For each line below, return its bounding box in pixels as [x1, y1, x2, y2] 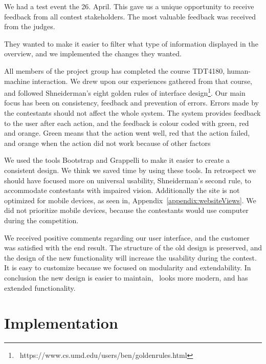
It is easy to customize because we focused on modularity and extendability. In [4, 262, 251, 273]
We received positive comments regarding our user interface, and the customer [4, 232, 250, 243]
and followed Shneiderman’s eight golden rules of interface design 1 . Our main [4, 86, 246, 98]
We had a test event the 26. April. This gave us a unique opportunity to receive [4, 1, 254, 11]
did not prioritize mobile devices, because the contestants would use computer [4, 205, 249, 216]
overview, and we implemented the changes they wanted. [4, 48, 182, 59]
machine [4, 75, 30, 86]
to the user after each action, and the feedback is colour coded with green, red [4, 117, 249, 128]
